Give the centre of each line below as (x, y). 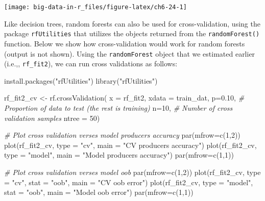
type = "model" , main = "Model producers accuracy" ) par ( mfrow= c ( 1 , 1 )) (119, 155)
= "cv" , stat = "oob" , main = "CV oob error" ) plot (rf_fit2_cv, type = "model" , (129, 182)
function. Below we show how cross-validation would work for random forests (125, 43)
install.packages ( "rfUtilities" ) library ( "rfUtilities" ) (81, 80)
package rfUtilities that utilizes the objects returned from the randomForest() (132, 33)
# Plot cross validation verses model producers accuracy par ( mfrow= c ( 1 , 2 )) (122, 135)
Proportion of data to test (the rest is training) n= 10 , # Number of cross (118, 108)
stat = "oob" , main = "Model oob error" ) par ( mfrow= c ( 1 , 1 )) (99, 192)
